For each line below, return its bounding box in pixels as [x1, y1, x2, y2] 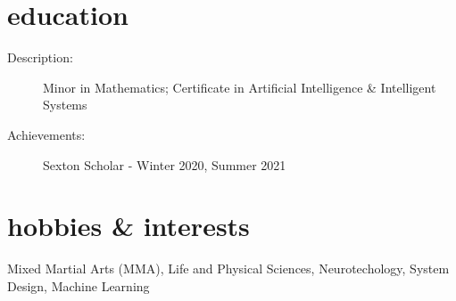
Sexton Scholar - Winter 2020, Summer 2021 [43, 155, 286, 174]
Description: [7, 48, 73, 67]
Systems [43, 95, 87, 114]
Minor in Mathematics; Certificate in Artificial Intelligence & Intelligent [43, 77, 436, 96]
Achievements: [7, 125, 86, 143]
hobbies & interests [7, 207, 250, 244]
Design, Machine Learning [7, 276, 150, 295]
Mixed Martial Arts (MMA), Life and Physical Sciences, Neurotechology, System [7, 259, 450, 278]
